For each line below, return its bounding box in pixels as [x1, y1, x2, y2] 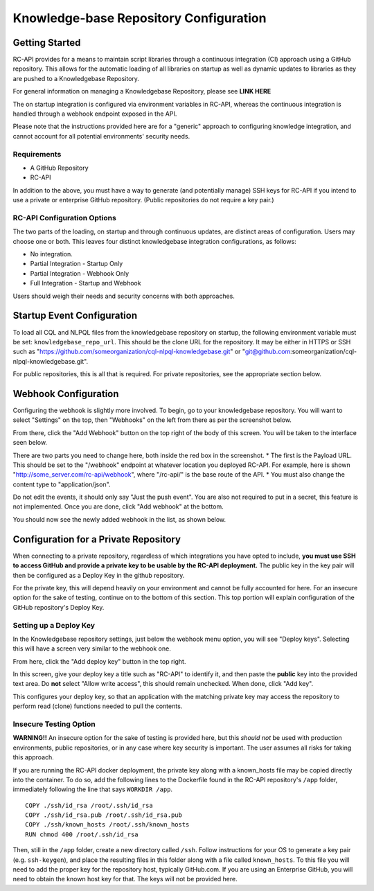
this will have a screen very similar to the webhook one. [12, 644, 171, 653]
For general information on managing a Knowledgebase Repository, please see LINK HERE [12, 87, 271, 96]
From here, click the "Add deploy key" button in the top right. [12, 657, 186, 665]
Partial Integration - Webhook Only [30, 269, 130, 277]
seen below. [12, 439, 48, 447]
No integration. [30, 250, 73, 258]
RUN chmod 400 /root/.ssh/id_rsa [25, 830, 139, 838]
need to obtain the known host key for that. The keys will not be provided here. [12, 875, 238, 883]
